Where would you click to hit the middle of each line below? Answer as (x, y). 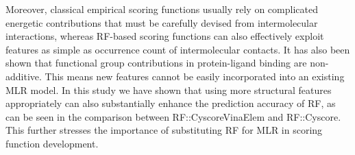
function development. (52, 143)
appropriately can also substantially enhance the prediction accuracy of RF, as (171, 103)
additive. (24, 76)
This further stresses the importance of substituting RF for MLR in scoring (164, 130)
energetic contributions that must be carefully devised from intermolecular (162, 22)
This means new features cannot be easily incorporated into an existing (195, 76)
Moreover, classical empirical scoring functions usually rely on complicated (162, 9)
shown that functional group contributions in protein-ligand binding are (156, 63)
